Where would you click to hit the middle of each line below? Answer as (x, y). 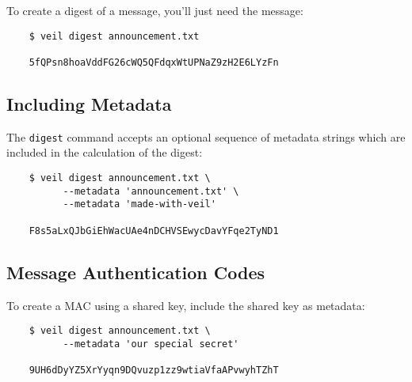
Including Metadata (89, 103)
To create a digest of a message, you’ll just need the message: (155, 10)
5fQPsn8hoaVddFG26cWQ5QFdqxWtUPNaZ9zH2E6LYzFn (154, 62)
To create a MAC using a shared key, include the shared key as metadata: (186, 305)
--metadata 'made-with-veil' (139, 204)
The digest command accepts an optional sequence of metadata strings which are (206, 136)
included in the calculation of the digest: (105, 152)
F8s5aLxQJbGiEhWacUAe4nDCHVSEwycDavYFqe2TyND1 (154, 231)
